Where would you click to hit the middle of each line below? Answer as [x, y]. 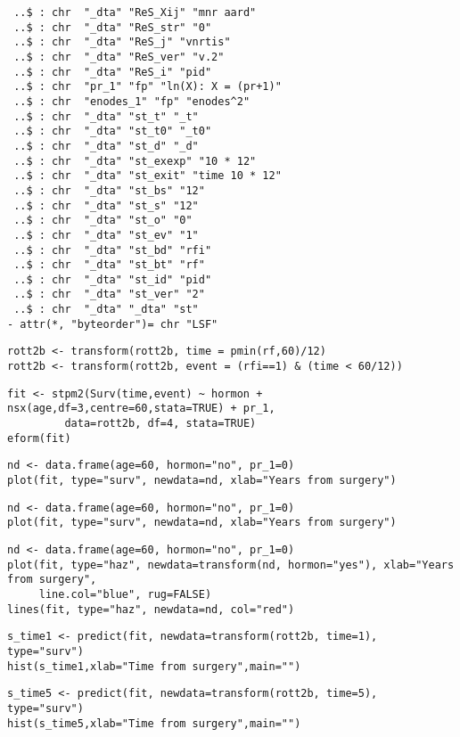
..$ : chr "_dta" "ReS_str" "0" [113, 27]
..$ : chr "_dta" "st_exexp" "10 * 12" [135, 161]
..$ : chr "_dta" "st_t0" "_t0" [113, 131]
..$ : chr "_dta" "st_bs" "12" [109, 190]
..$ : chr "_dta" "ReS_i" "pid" [113, 72]
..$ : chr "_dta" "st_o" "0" [103, 221]
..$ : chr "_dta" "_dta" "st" [106, 310]
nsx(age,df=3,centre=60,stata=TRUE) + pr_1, [141, 409]
